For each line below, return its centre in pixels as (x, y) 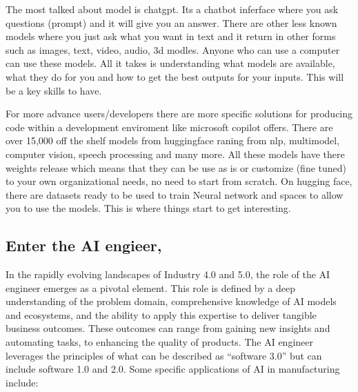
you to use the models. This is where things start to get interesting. (148, 208)
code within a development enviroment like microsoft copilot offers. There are (169, 127)
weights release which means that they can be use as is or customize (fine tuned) (176, 167)
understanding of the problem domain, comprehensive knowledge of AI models (171, 301)
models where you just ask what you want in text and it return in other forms (171, 36)
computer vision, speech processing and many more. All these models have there (175, 154)
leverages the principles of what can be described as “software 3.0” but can (164, 355)
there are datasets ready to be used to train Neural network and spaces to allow (175, 194)
